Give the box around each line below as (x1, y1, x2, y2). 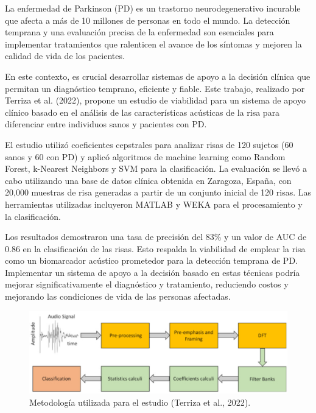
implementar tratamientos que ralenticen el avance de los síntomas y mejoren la (5, 37, 302, 50)
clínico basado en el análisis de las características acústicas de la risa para (5, 105, 280, 118)
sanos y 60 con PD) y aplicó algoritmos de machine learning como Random (5, 150, 286, 163)
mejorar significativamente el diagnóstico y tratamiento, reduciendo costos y (5, 278, 289, 291)
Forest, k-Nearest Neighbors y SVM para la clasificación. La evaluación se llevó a (5, 162, 307, 175)
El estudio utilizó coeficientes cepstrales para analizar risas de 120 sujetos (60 (5, 138, 293, 150)
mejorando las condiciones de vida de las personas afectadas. (5, 290, 231, 303)
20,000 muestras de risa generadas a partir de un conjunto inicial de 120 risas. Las (5, 186, 312, 199)
